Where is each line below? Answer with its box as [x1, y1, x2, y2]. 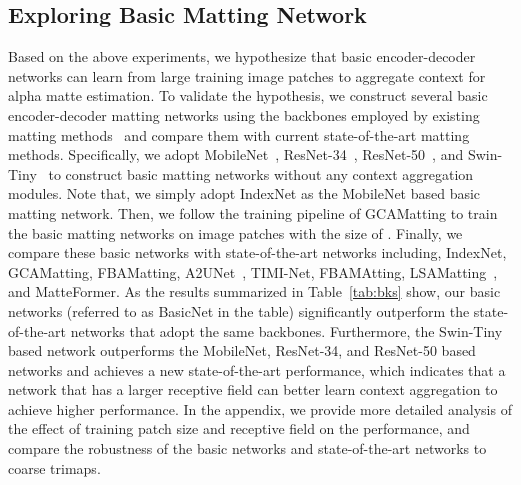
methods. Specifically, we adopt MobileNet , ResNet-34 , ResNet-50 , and [8, 144, 464, 165]
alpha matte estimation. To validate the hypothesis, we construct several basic [8, 85, 488, 106]
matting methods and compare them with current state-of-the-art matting [8, 124, 470, 145]
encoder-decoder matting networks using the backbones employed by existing [8, 104, 480, 125]
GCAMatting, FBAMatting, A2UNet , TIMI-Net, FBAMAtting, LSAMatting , [8, 261, 498, 282]
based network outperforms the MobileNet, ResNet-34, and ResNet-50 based [8, 340, 476, 361]
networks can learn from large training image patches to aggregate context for [8, 65, 486, 86]
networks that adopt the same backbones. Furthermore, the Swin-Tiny [70, 320, 503, 341]
